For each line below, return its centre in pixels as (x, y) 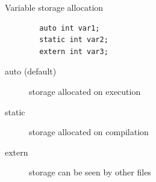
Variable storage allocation (54, 7)
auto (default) (31, 71)
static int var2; (74, 40)
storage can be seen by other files (90, 172)
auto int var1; (70, 28)
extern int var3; (74, 51)
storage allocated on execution (85, 91)
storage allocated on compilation (89, 132)
